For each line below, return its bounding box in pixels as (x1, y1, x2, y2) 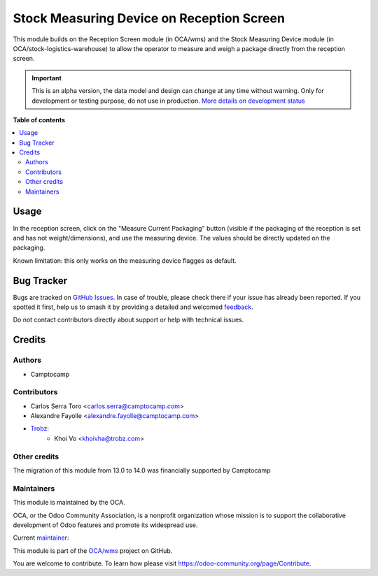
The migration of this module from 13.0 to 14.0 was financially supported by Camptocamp (13, 466, 271, 475)
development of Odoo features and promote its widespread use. (13, 521, 198, 529)
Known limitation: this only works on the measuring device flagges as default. (13, 256, 237, 265)
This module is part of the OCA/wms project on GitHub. (13, 546, 173, 555)
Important (31, 73, 62, 82)
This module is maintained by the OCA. (13, 498, 125, 507)
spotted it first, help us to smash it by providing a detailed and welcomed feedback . (13, 303, 253, 311)
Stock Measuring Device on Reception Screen (13, 10, 285, 26)
